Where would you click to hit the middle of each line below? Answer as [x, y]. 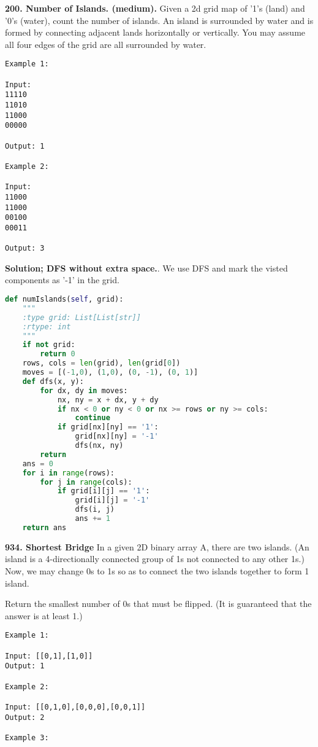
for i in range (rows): [69, 473]
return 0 [58, 354]
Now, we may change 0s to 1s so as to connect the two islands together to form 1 [157, 570]
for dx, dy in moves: [84, 390]
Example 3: [27, 737]
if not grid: [49, 345]
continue [93, 418]
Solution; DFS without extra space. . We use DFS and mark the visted [146, 268]
